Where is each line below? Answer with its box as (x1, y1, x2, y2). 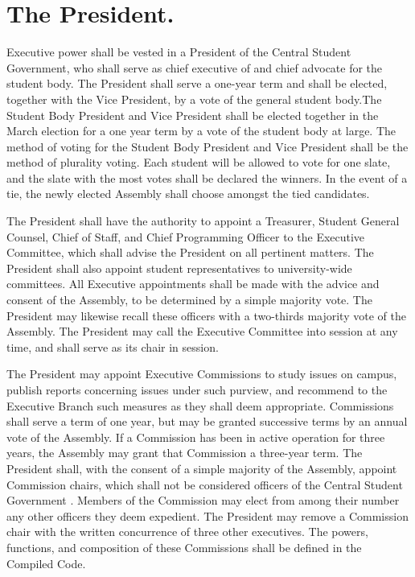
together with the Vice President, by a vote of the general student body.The (6, 90, 382, 107)
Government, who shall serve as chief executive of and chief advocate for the (6, 59, 383, 76)
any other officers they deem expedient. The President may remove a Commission (6, 507, 409, 524)
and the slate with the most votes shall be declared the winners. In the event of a (6, 169, 408, 186)
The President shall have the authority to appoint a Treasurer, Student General (6, 212, 400, 229)
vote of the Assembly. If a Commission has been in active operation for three (6, 428, 385, 445)
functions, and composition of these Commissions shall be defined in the (6, 538, 362, 555)
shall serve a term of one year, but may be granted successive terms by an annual (6, 413, 408, 430)
